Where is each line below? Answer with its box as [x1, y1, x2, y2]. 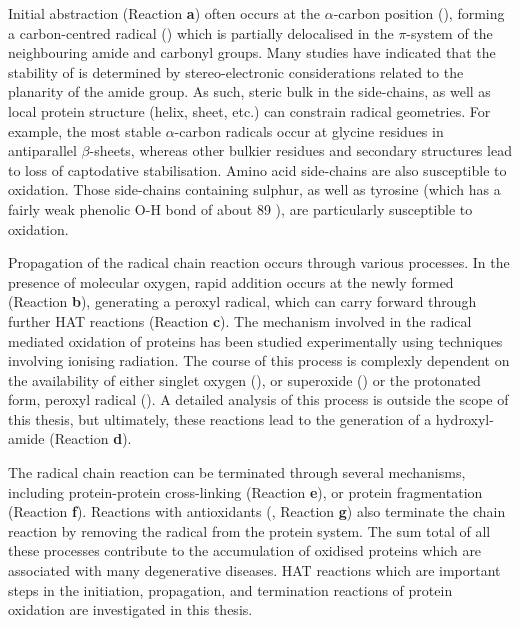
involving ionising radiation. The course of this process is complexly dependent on [8, 350, 510, 371]
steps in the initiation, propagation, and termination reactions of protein [8, 579, 453, 600]
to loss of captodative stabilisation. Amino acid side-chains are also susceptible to [8, 159, 507, 180]
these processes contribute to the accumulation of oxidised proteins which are [8, 540, 482, 561]
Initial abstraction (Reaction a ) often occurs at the [8, 3, 320, 23]
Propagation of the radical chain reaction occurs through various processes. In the [8, 252, 510, 273]
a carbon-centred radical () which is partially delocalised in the [8, 22, 394, 43]
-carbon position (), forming [333, 3, 505, 23]
